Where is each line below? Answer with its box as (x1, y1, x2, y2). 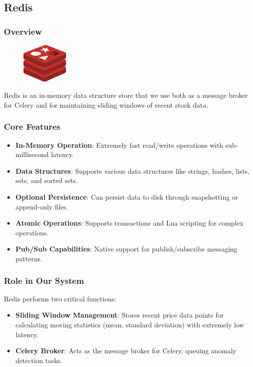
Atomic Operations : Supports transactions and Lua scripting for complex (15, 218, 244, 228)
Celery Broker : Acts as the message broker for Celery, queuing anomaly (15, 345, 236, 356)
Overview (4, 25, 42, 37)
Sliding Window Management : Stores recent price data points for (15, 310, 224, 320)
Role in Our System (4, 274, 84, 286)
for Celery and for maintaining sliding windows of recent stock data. (4, 99, 208, 110)
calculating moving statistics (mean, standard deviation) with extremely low (15, 320, 244, 329)
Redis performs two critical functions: (4, 293, 116, 303)
